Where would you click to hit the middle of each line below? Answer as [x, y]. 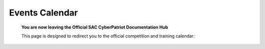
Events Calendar [43, 13]
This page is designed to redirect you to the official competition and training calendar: [108, 36]
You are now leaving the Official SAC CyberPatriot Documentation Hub [95, 27]
